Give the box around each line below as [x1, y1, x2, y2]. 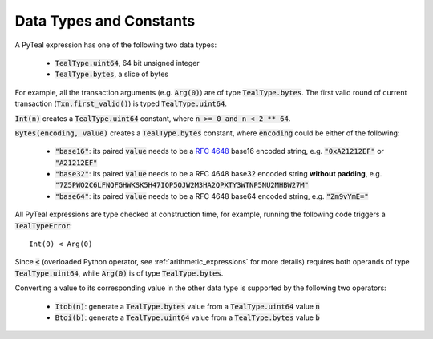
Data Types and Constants [14, 12, 196, 30]
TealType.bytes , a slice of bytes [55, 69, 168, 79]
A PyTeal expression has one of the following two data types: [14, 40, 216, 50]
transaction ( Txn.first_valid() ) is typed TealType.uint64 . [14, 99, 228, 108]
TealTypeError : [14, 220, 72, 230]
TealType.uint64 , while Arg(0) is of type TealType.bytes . [14, 268, 224, 278]
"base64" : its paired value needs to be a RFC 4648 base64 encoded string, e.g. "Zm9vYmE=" [55, 191, 369, 200]
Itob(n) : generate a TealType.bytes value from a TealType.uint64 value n [55, 301, 320, 311]
